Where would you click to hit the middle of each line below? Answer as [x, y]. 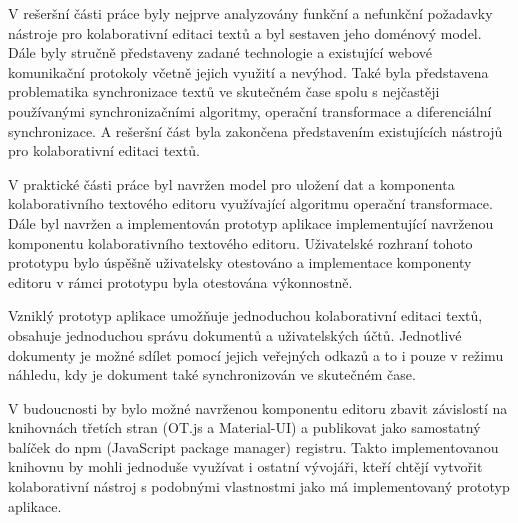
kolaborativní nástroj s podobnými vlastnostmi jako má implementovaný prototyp [259, 486]
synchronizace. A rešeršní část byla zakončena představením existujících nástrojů [255, 130]
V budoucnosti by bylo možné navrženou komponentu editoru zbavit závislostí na [258, 407]
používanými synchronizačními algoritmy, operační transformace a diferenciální [250, 110]
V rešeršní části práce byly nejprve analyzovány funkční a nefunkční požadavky [250, 13]
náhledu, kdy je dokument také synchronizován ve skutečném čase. [212, 374]
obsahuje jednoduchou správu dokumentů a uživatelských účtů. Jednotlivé [235, 334]
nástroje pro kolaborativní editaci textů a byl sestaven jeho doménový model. [245, 32]
